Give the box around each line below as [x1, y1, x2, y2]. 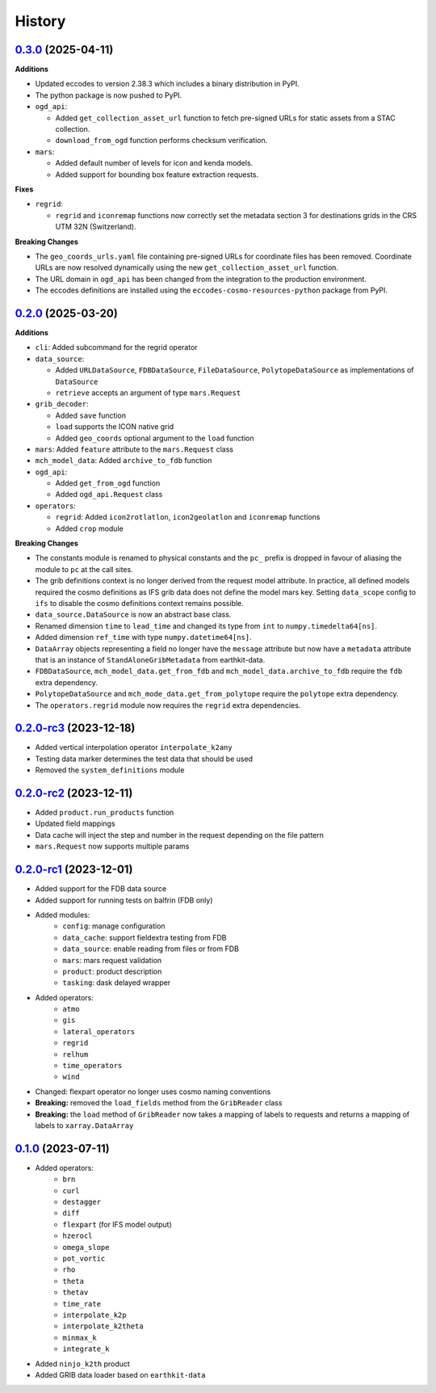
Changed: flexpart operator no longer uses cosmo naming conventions [35, 1087, 271, 1096]
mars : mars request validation [62, 955, 162, 965]
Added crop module [55, 524, 124, 533]
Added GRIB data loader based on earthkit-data [35, 1370, 206, 1379]
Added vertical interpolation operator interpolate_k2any [35, 743, 233, 752]
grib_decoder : [35, 399, 89, 409]
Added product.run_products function [35, 808, 174, 818]
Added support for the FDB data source [35, 884, 167, 894]
